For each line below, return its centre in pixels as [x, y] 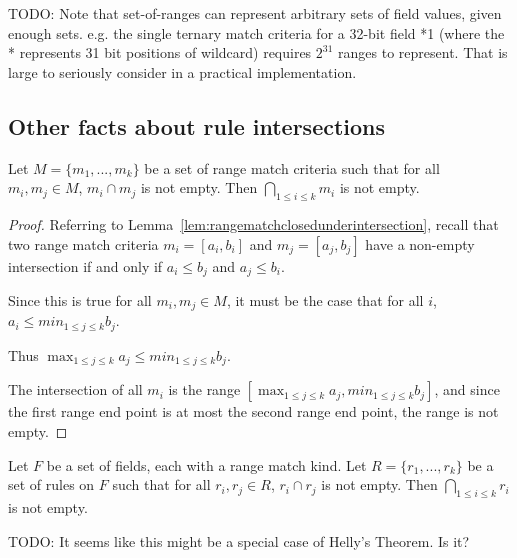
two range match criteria [83, 243]
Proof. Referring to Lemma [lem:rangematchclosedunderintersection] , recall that [253, 223]
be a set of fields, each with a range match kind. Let [206, 464]
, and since [467, 389]
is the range [204, 389]
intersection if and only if [85, 265]
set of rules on [51, 484]
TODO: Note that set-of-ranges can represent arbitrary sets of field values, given [255, 13]
